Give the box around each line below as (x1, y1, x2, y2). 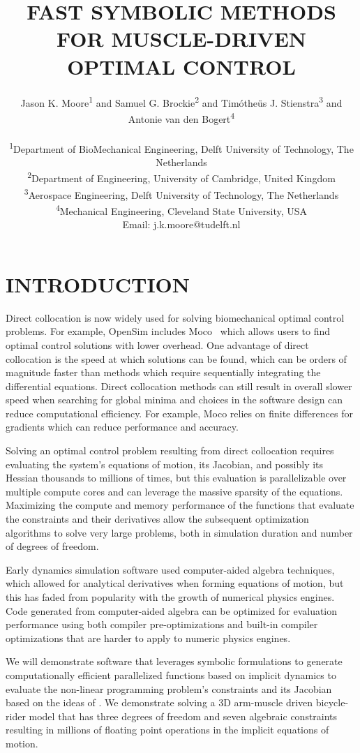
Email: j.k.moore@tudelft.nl (122, 217, 241, 232)
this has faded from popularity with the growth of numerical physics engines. (6, 590, 335, 604)
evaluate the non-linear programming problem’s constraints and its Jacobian (6, 681, 332, 696)
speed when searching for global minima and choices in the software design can (6, 392, 343, 407)
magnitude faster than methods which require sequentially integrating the (6, 365, 321, 380)
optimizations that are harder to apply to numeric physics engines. (6, 630, 291, 645)
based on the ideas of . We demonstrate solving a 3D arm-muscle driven (6, 695, 313, 710)
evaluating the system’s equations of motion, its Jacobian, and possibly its (6, 456, 324, 471)
